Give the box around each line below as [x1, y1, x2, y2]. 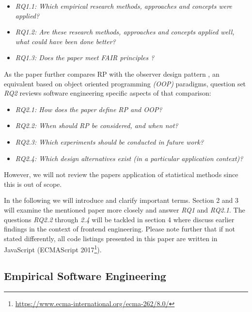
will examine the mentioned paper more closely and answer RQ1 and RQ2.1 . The [4, 204, 245, 214]
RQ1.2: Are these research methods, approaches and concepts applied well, [15, 27, 235, 37]
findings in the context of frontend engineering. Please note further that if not [4, 224, 235, 234]
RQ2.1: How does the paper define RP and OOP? [15, 104, 162, 114]
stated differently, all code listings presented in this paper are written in [4, 233, 218, 243]
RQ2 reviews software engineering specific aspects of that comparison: [4, 88, 211, 98]
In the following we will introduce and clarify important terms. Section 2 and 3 [4, 195, 239, 205]
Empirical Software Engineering [4, 268, 166, 283]
